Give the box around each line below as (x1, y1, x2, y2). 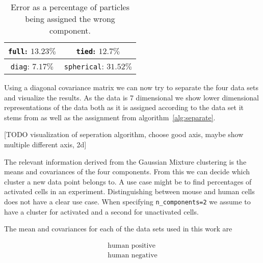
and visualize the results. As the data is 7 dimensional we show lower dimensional (4, 92, 259, 102)
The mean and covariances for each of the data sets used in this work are (4, 223, 232, 234)
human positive (108, 242, 155, 249)
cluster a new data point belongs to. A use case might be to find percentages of (4, 176, 252, 187)
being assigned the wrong (25, 13, 115, 24)
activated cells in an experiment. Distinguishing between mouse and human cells (4, 186, 255, 197)
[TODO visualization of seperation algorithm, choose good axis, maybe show (4, 129, 244, 140)
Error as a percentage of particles (10, 1, 130, 13)
